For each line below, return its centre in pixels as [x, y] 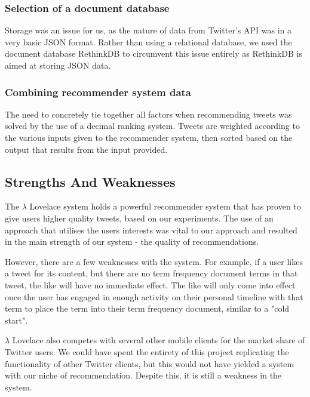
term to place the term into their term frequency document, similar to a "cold [147, 308]
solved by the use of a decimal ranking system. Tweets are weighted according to [152, 126]
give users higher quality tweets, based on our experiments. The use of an [139, 218]
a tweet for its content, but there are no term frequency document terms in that [151, 273]
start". [16, 320]
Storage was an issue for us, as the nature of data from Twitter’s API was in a [148, 30]
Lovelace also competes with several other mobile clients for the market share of [159, 340]
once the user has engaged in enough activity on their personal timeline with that [154, 296]
